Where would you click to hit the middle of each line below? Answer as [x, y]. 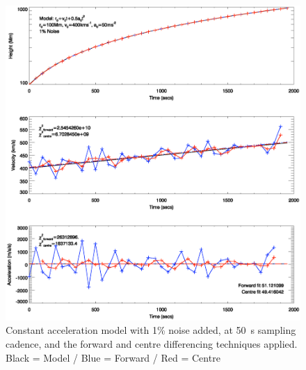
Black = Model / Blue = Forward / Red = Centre [113, 357]
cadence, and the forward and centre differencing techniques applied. [152, 343]
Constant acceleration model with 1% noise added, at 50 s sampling [151, 330]
